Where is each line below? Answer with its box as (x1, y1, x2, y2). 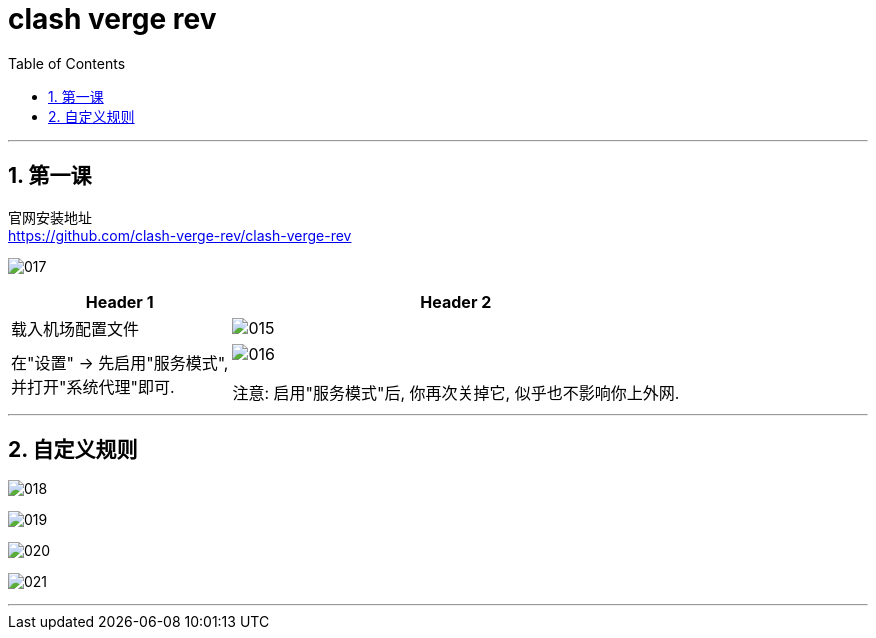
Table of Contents (8, 54, 126, 72)
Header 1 (85, 291, 154, 312)
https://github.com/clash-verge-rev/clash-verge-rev (8, 226, 352, 244)
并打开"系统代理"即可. (11, 376, 175, 397)
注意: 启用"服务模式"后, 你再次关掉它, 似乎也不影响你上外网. (232, 382, 680, 403)
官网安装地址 (8, 208, 92, 226)
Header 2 (420, 291, 492, 312)
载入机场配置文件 (11, 318, 140, 339)
